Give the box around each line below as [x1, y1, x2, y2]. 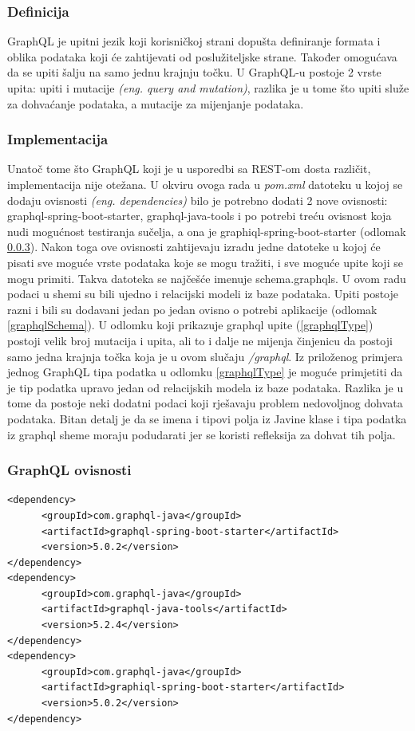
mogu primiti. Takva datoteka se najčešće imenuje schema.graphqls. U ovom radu [7, 269, 406, 286]
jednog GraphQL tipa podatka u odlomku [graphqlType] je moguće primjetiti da [7, 364, 403, 380]
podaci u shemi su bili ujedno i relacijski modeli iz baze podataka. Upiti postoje [7, 285, 398, 302]
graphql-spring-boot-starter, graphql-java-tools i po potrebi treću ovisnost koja [7, 207, 392, 224]
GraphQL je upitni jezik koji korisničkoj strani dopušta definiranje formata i [7, 33, 381, 49]
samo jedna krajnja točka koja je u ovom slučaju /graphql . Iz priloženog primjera [7, 348, 403, 364]
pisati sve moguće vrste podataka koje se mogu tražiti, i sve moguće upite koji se [7, 253, 403, 270]
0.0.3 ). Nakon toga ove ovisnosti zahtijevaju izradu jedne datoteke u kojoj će [7, 238, 381, 255]
